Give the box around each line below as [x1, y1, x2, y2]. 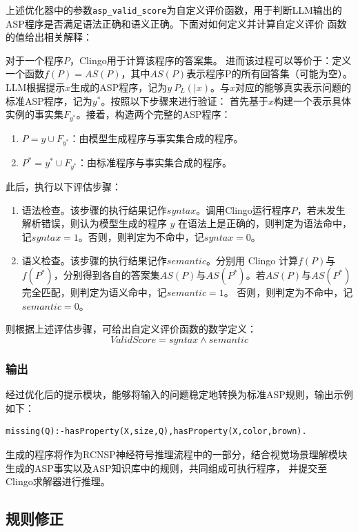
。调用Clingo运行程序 [196, 202, 291, 217]
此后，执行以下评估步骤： [6, 179, 121, 194]
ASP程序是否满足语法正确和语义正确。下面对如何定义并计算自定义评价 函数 [6, 16, 347, 30]
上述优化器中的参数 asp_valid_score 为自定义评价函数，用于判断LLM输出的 [6, 3, 342, 17]
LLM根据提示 [6, 80, 66, 95]
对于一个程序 [6, 52, 63, 67]
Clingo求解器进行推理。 [6, 474, 110, 489]
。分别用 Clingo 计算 [206, 253, 298, 267]
